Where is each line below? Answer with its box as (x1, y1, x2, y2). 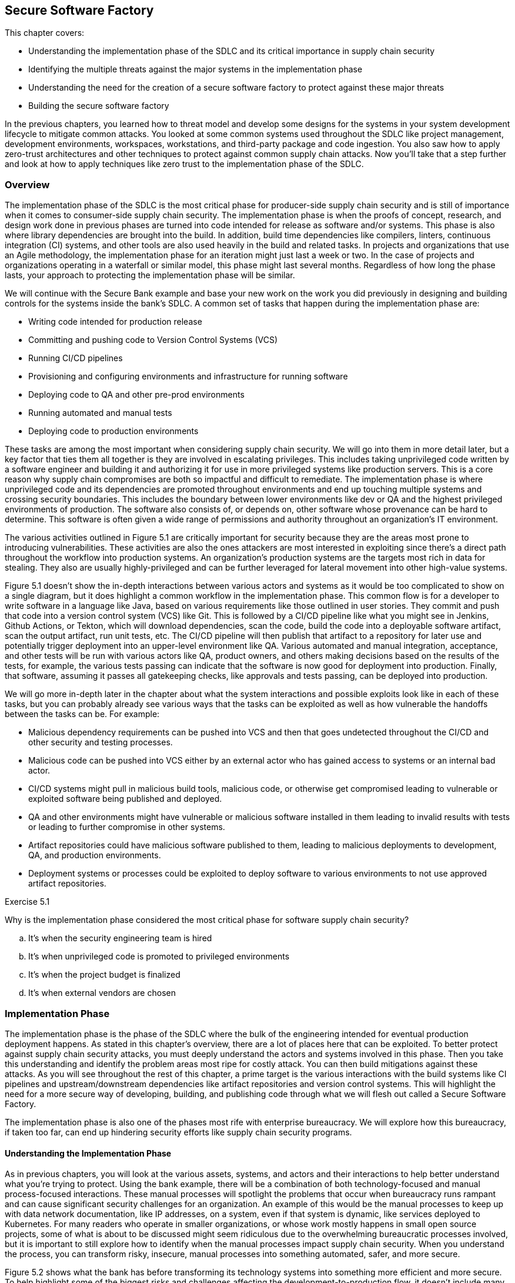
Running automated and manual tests (28, 408, 172, 418)
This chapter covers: (5, 28, 85, 38)
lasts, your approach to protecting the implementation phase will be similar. (5, 270, 295, 281)
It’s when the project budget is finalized (28, 969, 180, 980)
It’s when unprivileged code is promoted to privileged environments (28, 951, 290, 962)
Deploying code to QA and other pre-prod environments (28, 389, 245, 400)
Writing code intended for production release (28, 316, 202, 327)
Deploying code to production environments (28, 426, 199, 436)
